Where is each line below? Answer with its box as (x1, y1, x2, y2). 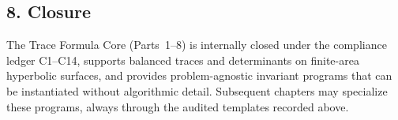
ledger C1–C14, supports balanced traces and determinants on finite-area (6, 51, 359, 68)
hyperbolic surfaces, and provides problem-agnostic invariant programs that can (6, 67, 392, 84)
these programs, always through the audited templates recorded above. (6, 98, 349, 114)
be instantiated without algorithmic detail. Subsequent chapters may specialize (6, 82, 388, 99)
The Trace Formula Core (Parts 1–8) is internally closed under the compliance (6, 36, 387, 53)
